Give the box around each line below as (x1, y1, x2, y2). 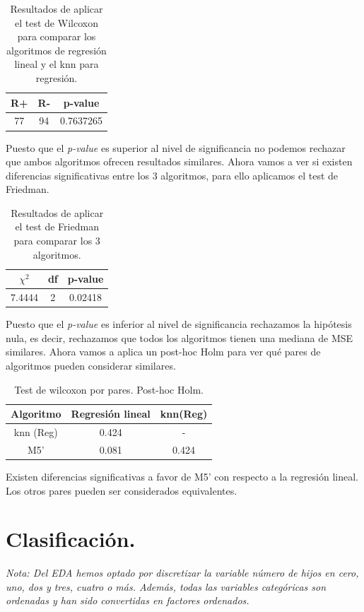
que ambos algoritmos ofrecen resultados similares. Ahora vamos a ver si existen (6, 154, 353, 169)
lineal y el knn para (14, 57, 99, 71)
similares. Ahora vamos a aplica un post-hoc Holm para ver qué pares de (6, 344, 321, 359)
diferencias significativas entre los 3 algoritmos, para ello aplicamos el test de (6, 167, 339, 182)
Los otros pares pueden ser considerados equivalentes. (6, 483, 237, 498)
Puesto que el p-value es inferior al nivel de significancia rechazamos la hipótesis (6, 317, 352, 331)
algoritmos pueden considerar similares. (6, 358, 176, 372)
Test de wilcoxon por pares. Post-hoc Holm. (14, 382, 204, 396)
